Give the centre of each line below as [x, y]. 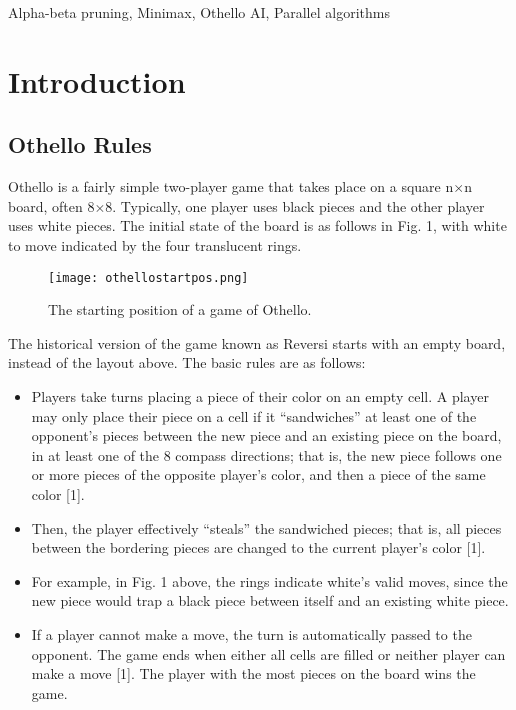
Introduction [97, 80]
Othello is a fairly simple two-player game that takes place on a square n [231, 186]
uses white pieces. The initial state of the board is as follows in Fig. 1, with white [257, 225]
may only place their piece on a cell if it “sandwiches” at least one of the [254, 415]
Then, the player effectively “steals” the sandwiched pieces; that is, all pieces [266, 527]
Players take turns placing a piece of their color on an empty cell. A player [260, 395]
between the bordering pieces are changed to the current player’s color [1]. [258, 547]
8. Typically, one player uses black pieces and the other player [295, 205]
